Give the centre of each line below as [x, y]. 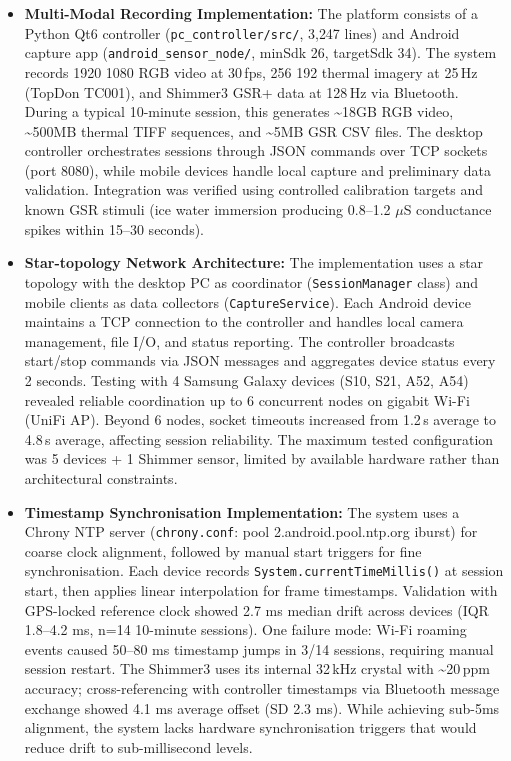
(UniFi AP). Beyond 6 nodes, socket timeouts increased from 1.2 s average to [260, 419]
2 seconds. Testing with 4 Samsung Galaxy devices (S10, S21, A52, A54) [246, 379]
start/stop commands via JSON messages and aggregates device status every [260, 360]
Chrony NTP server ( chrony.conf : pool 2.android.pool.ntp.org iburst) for [251, 531]
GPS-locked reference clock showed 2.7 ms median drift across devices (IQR [256, 609]
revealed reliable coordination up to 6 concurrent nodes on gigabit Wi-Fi [247, 399]
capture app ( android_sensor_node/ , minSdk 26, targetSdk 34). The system [260, 52]
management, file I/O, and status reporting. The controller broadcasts [239, 340]
